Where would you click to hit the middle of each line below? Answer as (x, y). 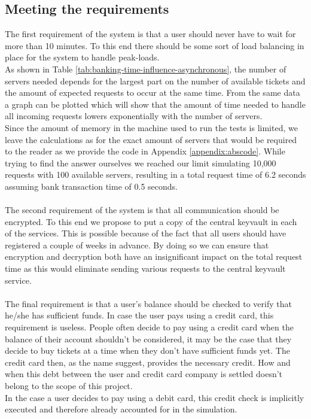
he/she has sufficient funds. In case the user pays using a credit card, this (139, 315)
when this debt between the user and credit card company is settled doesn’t (144, 374)
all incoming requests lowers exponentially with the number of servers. (134, 116)
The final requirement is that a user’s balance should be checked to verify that (148, 303)
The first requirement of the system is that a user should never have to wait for (150, 34)
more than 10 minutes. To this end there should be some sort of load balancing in (155, 45)
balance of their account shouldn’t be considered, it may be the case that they (148, 338)
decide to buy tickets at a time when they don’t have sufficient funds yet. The (147, 350)
